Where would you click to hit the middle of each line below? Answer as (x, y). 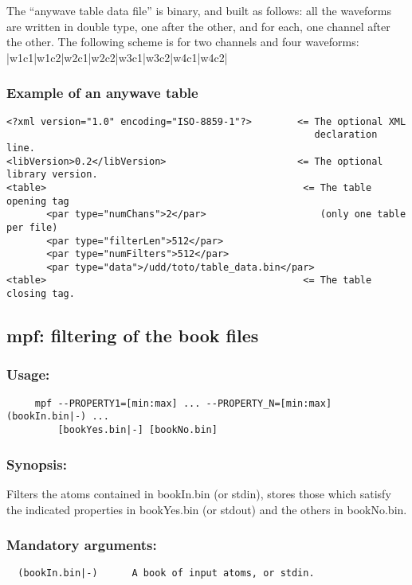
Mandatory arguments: (82, 545)
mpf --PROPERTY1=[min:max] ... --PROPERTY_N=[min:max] (183, 403)
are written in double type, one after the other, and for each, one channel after (198, 26)
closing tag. (41, 294)
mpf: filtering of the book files (133, 335)
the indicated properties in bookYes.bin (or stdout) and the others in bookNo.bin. (207, 509)
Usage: (28, 374)
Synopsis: (37, 464)
